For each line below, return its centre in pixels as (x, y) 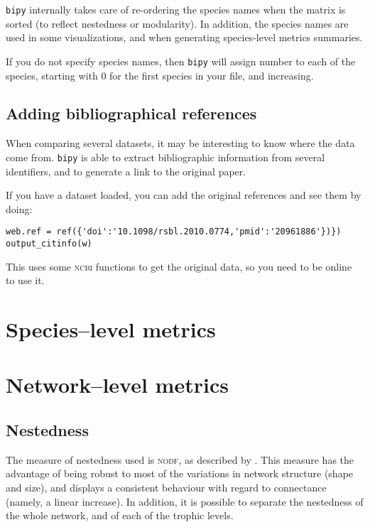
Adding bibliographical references (131, 113)
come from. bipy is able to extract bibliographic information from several (165, 157)
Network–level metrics (117, 385)
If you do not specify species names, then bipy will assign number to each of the (181, 61)
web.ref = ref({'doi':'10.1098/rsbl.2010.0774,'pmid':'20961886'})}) (174, 232)
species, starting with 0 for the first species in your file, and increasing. (160, 75)
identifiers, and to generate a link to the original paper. (126, 171)
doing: (19, 208)
